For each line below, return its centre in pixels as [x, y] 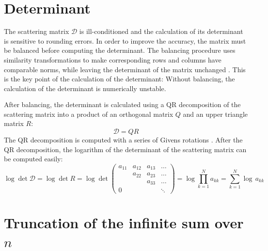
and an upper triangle [215, 114]
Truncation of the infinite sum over [124, 222]
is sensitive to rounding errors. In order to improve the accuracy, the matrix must [125, 40]
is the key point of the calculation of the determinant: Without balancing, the [119, 79]
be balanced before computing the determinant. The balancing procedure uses [120, 50]
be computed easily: [33, 159]
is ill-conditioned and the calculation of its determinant [161, 31]
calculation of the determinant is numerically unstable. [85, 88]
